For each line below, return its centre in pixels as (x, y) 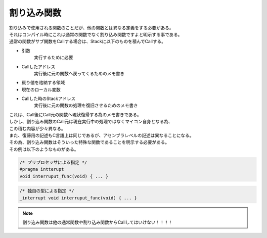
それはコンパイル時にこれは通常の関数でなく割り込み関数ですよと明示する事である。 (96, 34)
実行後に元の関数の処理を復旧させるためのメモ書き (86, 105)
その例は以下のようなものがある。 (44, 149)
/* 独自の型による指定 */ (47, 191)
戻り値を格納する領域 (43, 83)
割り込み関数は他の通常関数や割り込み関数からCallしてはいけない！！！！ (98, 222)
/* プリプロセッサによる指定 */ (53, 162)
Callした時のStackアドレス (49, 98)
